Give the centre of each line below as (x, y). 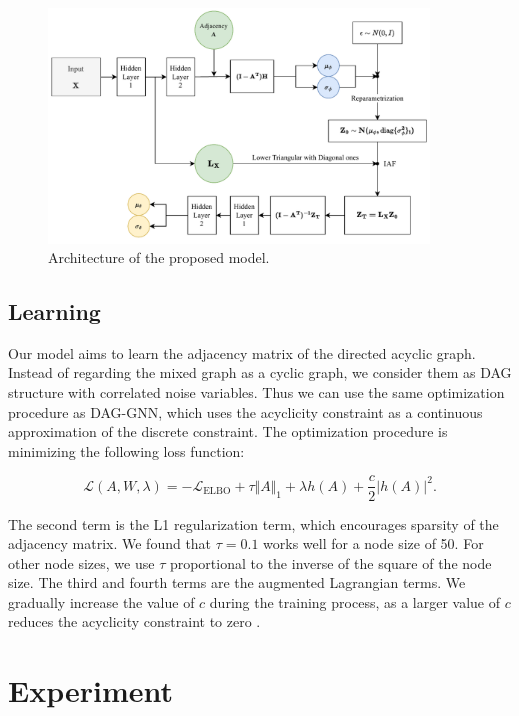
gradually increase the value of (101, 601)
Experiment (91, 690)
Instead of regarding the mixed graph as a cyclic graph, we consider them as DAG (260, 372)
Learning (54, 311)
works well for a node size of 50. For (373, 543)
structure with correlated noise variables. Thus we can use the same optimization (256, 392)
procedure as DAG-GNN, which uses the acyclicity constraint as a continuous (245, 411)
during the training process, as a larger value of (354, 601)
